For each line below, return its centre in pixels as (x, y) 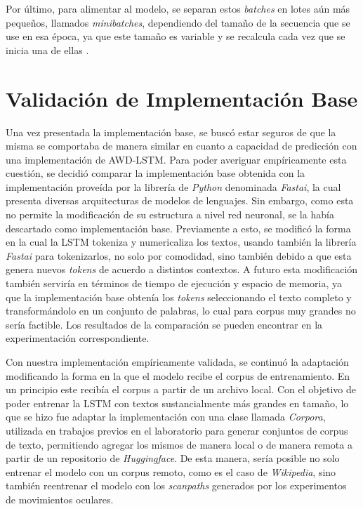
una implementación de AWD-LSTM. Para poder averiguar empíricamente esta (176, 159)
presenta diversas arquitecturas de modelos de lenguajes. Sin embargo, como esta (180, 200)
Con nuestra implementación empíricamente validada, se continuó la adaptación (177, 362)
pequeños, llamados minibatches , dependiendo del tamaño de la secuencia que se (178, 22)
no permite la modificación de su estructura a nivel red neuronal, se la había (170, 214)
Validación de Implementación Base (182, 98)
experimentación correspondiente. (78, 338)
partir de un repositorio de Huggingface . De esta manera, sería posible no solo (173, 458)
